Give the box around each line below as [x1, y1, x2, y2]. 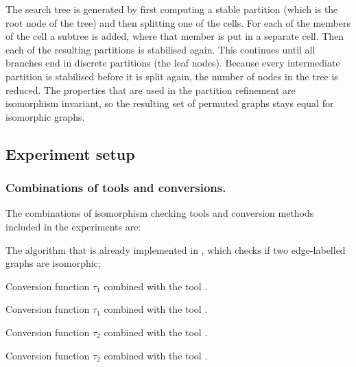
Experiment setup [5, 143, 135, 164]
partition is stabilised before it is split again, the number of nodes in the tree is [5, 69, 338, 83]
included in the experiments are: [5, 219, 141, 233]
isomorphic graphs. [5, 109, 85, 123]
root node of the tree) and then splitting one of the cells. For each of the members [5, 15, 351, 29]
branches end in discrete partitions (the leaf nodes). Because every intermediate [5, 56, 340, 70]
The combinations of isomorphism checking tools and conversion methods [5, 206, 314, 220]
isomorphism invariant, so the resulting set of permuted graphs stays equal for [5, 96, 334, 110]
